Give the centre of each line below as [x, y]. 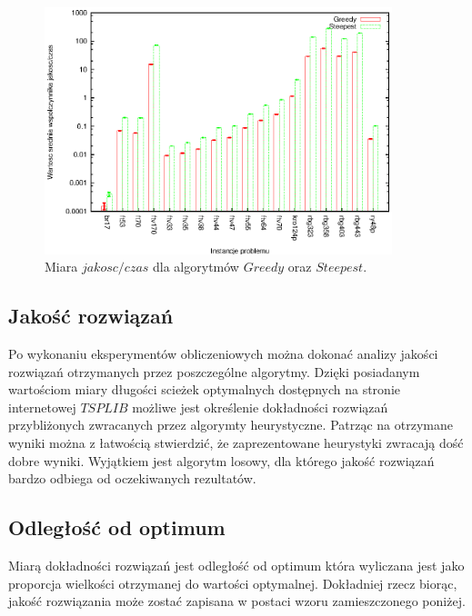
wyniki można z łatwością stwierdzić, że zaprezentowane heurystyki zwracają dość [236, 443]
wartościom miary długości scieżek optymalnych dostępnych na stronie [205, 389]
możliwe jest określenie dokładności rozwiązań [260, 407]
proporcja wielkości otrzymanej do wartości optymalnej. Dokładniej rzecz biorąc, [233, 583]
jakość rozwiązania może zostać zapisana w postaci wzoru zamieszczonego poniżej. [237, 601]
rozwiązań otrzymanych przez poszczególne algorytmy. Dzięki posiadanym [214, 371]
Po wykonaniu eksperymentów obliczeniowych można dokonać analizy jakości [223, 354]
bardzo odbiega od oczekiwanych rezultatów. [132, 478]
